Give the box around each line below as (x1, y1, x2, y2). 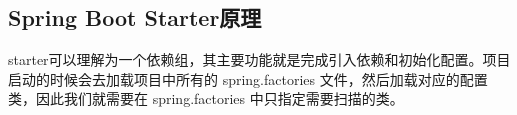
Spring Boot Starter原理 (8, 2, 262, 33)
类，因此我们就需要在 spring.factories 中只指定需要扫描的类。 (8, 88, 404, 109)
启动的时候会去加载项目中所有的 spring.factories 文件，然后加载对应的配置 (8, 68, 488, 89)
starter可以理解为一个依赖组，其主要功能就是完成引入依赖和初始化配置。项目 (8, 49, 511, 70)
